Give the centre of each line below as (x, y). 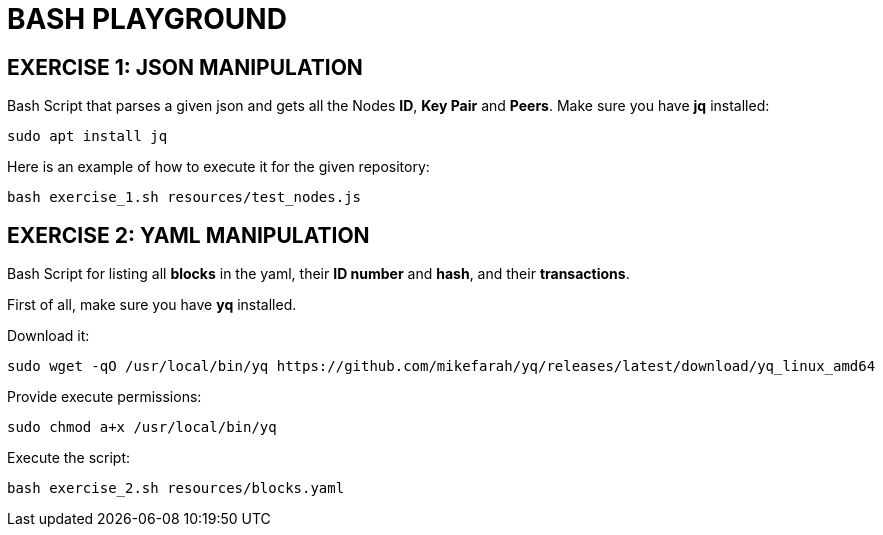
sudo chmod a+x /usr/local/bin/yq (142, 427)
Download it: (48, 336)
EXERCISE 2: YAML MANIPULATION (188, 235)
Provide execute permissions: (104, 397)
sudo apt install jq (87, 136)
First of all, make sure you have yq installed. (152, 305)
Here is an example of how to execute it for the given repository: (218, 167)
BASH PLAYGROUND (147, 19)
